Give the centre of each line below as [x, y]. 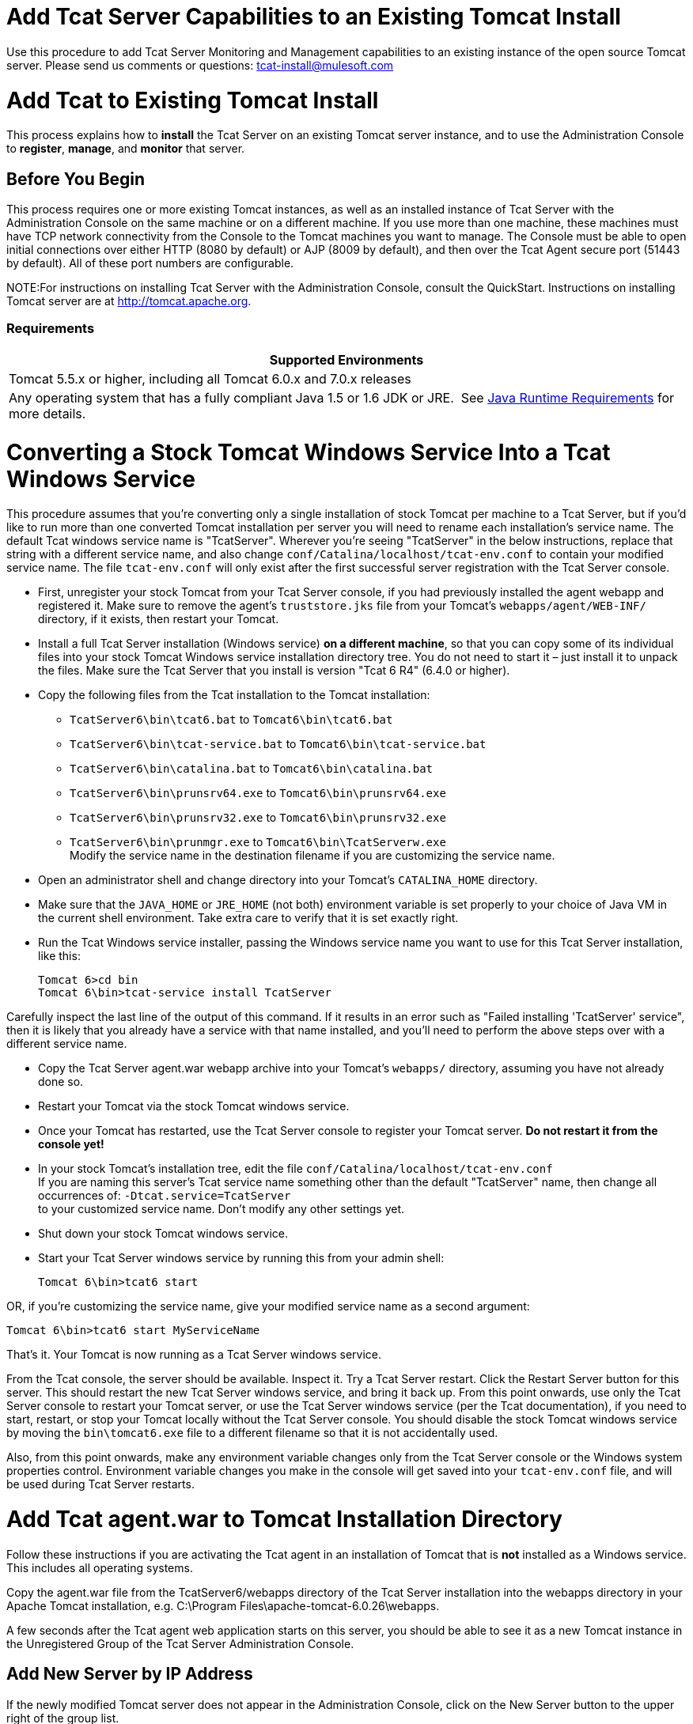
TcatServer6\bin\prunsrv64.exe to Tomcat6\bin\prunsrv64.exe [258, 793]
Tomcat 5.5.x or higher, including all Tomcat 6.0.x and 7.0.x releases [210, 378]
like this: [59, 956]
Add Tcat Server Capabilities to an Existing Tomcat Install [314, 17]
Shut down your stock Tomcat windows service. [163, 1234]
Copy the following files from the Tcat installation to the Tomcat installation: [234, 695]
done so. [61, 1082]
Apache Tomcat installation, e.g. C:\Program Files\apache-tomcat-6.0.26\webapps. [223, 1605]
